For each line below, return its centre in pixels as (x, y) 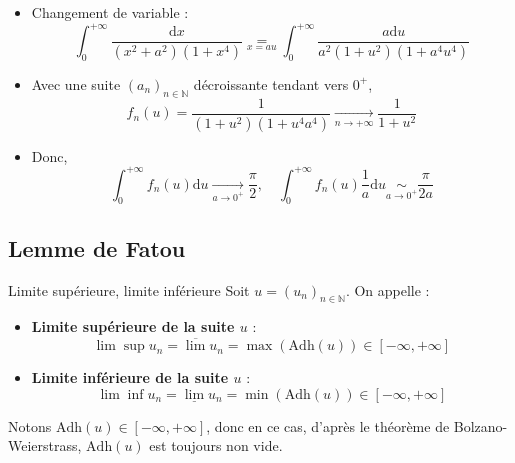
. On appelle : (387, 289)
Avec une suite (76, 83)
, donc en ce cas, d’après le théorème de (328, 425)
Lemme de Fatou (97, 247)
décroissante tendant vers (271, 83)
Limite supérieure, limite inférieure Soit (129, 289)
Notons (30, 425)
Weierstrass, (45, 445)
